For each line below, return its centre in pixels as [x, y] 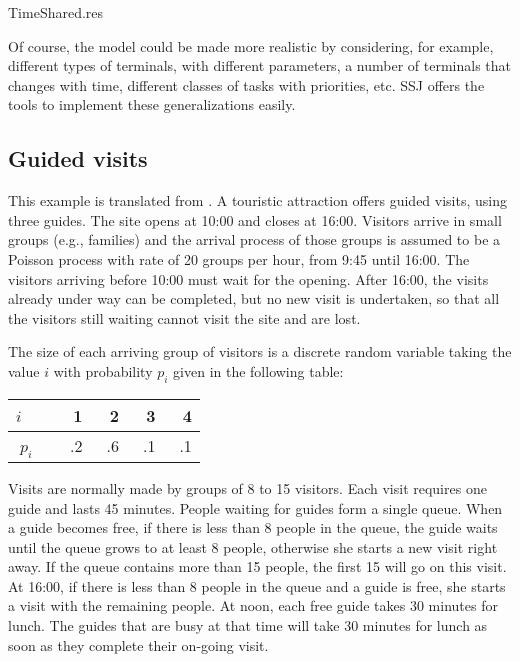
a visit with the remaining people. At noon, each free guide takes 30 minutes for [253, 605]
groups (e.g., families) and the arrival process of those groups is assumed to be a [254, 239]
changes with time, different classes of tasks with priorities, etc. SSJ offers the [246, 84]
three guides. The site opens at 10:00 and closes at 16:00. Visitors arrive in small [255, 219]
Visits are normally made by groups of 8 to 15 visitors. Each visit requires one [247, 487]
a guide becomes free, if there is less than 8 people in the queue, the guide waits [253, 527]
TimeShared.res [56, 12]
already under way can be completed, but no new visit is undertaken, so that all [254, 298]
